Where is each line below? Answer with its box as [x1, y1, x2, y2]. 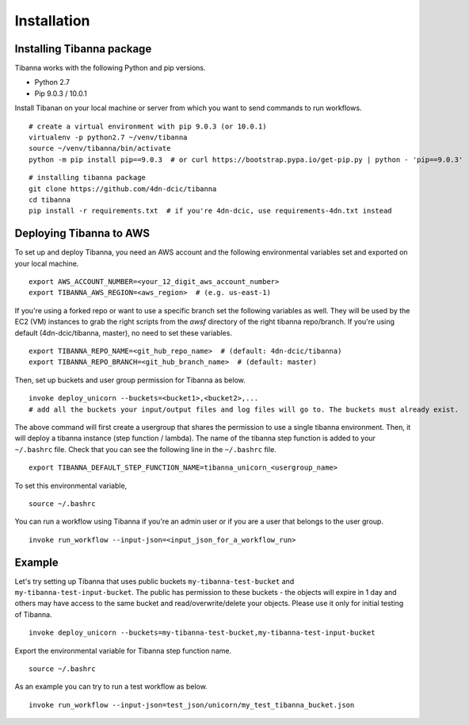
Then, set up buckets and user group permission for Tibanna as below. [14, 375, 246, 385]
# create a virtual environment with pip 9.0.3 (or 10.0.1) [29, 121, 267, 131]
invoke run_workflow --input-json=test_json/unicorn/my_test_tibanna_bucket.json [29, 700, 355, 709]
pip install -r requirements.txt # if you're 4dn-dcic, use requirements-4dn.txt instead [29, 206, 392, 216]
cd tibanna [29, 195, 71, 204]
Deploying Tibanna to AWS [14, 227, 151, 240]
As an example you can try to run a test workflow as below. [14, 682, 208, 692]
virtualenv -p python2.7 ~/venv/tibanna [29, 133, 188, 142]
